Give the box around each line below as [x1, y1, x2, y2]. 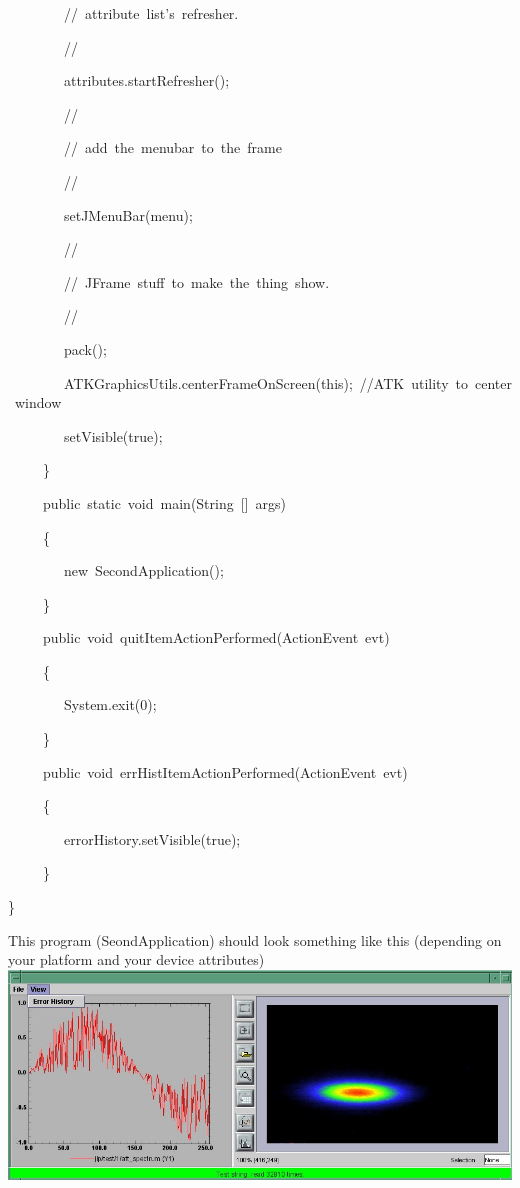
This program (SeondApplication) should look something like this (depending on [8, 929, 502, 950]
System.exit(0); [63, 694, 157, 715]
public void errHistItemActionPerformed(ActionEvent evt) [42, 761, 408, 782]
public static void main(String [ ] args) [42, 492, 286, 513]
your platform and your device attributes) [8, 949, 265, 970]
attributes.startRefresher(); [63, 70, 230, 91]
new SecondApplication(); [63, 560, 224, 581]
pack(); [63, 338, 107, 359]
